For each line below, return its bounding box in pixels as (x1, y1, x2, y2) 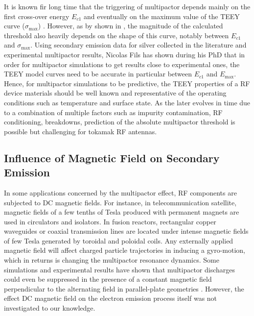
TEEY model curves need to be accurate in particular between (4, 69, 192, 79)
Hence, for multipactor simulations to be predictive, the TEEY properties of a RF (4, 78, 250, 88)
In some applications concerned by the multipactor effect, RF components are (4, 187, 237, 197)
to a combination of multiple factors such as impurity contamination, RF (4, 107, 223, 117)
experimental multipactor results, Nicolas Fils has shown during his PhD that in (4, 49, 245, 59)
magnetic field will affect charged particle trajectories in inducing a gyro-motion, (4, 245, 245, 255)
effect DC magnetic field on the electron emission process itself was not (4, 293, 217, 303)
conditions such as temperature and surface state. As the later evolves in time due (4, 97, 251, 107)
